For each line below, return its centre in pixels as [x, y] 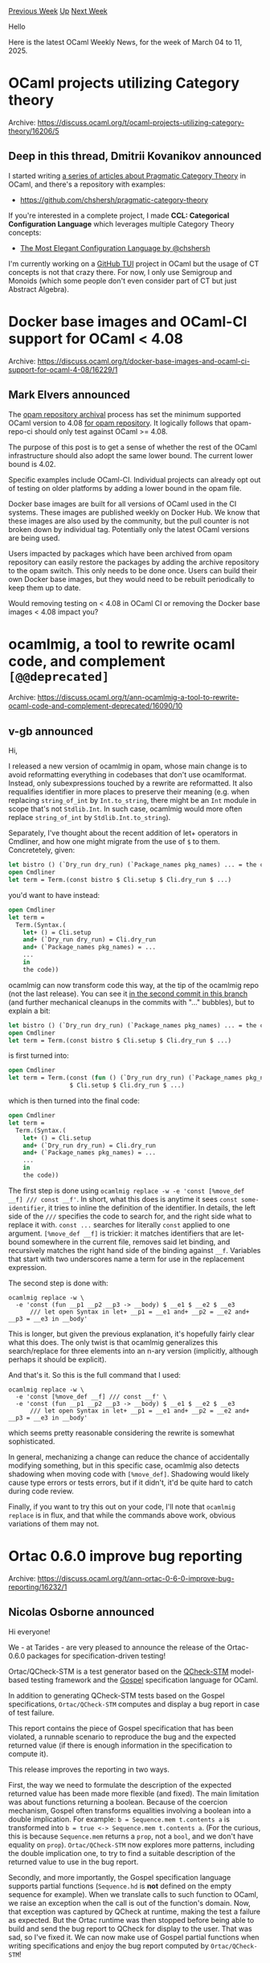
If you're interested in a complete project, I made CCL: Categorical [119, 215]
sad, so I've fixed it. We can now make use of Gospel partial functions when [134, 1937]
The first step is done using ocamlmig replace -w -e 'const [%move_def [127, 1191]
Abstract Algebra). [39, 289]
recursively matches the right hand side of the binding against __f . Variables [135, 1250]
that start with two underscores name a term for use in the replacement [127, 1259]
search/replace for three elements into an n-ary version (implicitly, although [133, 1350]
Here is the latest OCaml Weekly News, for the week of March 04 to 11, [125, 42]
